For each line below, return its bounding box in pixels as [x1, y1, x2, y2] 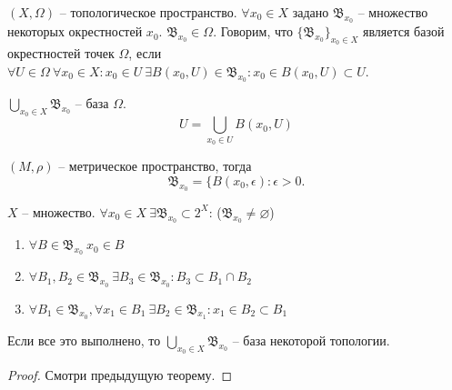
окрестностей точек [7, 44, 115, 63]
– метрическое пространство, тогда [58, 156, 252, 175]
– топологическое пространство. [59, 3, 237, 21]
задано [292, 3, 329, 21]
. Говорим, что [213, 22, 293, 41]
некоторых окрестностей [7, 22, 143, 41]
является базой [363, 22, 445, 41]
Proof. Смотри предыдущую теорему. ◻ [7, 365, 233, 384]
